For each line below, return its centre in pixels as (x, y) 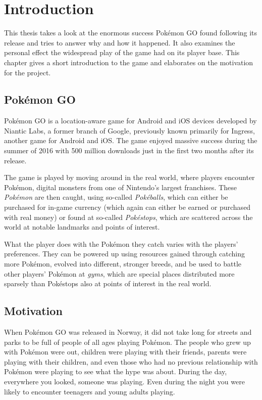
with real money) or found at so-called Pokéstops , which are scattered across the (128, 217)
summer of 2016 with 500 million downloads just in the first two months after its (129, 150)
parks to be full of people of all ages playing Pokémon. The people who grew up (127, 342)
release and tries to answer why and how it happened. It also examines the (120, 42)
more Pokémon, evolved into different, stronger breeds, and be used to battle (123, 264)
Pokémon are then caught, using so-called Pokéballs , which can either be (116, 197)
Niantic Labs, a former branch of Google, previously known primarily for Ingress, (129, 130)
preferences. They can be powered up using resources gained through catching (124, 254)
